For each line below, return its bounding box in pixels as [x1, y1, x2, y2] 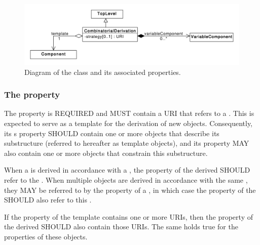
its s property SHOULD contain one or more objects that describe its [4, 128, 219, 138]
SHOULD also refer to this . [4, 194, 92, 205]
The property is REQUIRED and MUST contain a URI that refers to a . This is [4, 108, 254, 118]
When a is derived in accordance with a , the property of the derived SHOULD [4, 165, 250, 175]
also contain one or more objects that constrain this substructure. [4, 147, 208, 158]
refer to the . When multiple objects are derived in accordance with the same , [4, 175, 248, 185]
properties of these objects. [4, 231, 88, 242]
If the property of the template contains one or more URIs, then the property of [4, 211, 253, 222]
